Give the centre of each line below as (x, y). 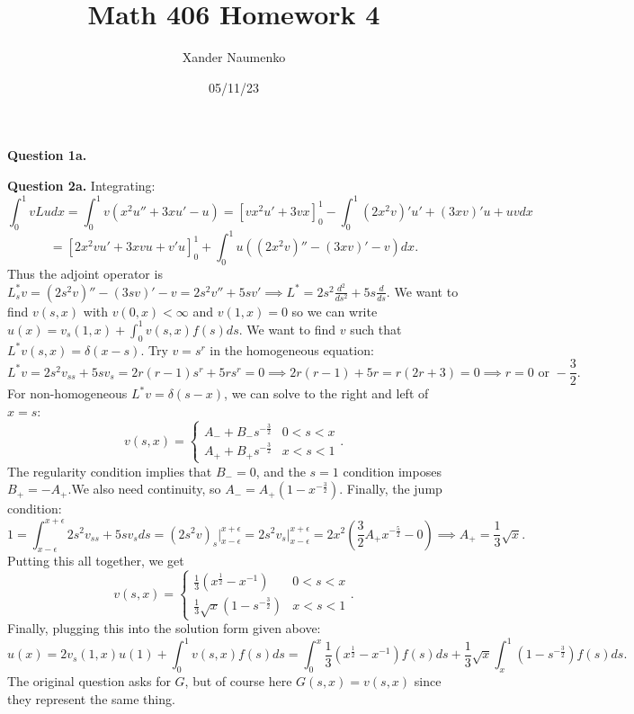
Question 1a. (47, 155)
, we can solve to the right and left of (326, 393)
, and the (281, 471)
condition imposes (392, 471)
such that (376, 329)
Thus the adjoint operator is (85, 274)
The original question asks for (89, 681)
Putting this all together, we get (96, 561)
